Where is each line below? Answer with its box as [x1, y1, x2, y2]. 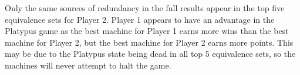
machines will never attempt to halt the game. [5, 59, 171, 71]
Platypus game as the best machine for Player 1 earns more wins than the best [5, 25, 289, 37]
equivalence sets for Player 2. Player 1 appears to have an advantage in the [5, 13, 275, 25]
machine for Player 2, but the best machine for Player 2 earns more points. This [5, 36, 294, 48]
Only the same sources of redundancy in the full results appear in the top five [5, 2, 285, 13]
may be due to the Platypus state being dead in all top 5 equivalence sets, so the [5, 47, 296, 60]
